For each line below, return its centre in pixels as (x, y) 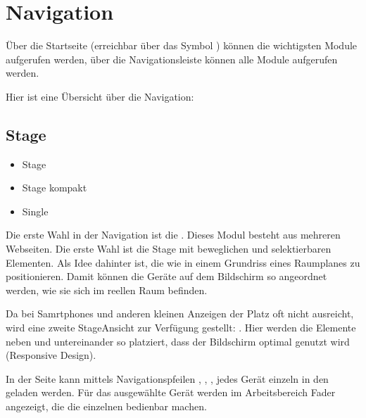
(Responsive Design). (51, 355)
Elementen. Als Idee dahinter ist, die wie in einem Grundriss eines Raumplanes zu (183, 262)
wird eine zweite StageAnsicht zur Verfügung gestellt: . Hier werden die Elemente (181, 328)
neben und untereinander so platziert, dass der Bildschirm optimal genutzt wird (178, 341)
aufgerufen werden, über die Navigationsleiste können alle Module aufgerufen (172, 59)
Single (35, 211)
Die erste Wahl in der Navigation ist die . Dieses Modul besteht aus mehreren (173, 235)
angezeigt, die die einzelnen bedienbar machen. (106, 406)
